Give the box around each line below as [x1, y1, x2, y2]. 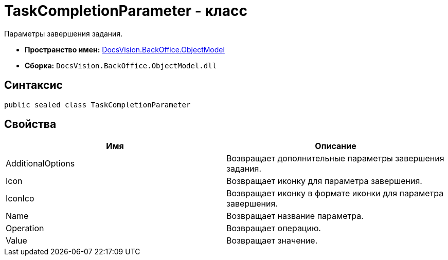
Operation [6, 223, 44, 234]
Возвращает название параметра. [226, 211, 364, 221]
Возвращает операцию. [226, 223, 321, 234]
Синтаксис [4, 79, 63, 92]
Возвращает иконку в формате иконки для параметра [226, 188, 444, 199]
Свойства [4, 118, 57, 131]
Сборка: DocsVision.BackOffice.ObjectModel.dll [25, 61, 217, 70]
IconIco [6, 193, 34, 204]
